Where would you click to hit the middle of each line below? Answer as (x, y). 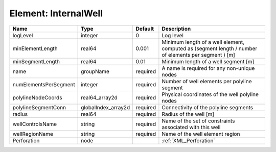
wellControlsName (35, 124)
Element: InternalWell (56, 13)
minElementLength (35, 48)
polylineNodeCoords (37, 97)
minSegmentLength (36, 61)
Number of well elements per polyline (207, 81)
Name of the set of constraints (198, 121)
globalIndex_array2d (106, 107)
